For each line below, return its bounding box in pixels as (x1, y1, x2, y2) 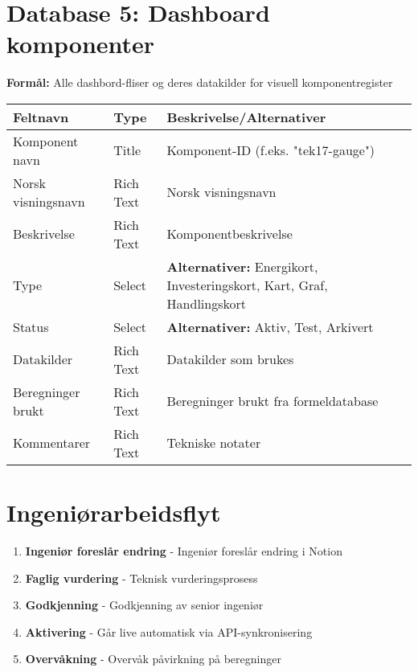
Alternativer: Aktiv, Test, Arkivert (166, 317, 374, 336)
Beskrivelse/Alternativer (166, 107, 326, 126)
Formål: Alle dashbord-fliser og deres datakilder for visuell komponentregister (6, 74, 393, 91)
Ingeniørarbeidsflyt (6, 496, 221, 529)
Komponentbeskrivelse (166, 224, 293, 244)
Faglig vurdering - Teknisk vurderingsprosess (25, 569, 258, 586)
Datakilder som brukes (166, 350, 294, 369)
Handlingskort (166, 293, 246, 313)
